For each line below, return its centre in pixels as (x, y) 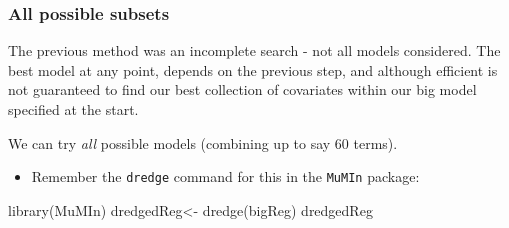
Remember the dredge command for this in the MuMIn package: (225, 176)
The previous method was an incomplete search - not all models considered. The (254, 50)
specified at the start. (73, 109)
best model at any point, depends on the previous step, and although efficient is (253, 69)
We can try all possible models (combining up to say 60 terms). (203, 142)
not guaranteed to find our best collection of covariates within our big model (242, 89)
